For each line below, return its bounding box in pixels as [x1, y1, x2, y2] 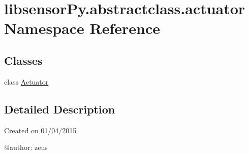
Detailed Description [4, 101, 115, 117]
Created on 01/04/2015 [4, 125, 77, 135]
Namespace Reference [4, 18, 160, 38]
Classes [4, 52, 43, 68]
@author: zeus [4, 142, 48, 152]
